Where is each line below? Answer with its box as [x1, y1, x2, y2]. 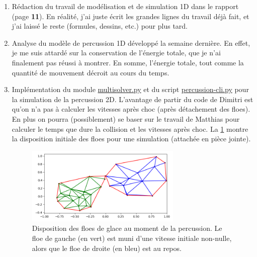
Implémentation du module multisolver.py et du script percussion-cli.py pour [12, 84, 249, 95]
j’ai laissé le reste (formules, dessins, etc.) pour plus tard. [12, 21, 188, 31]
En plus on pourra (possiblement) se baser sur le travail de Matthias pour [12, 113, 240, 124]
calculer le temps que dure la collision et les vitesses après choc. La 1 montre [12, 123, 248, 134]
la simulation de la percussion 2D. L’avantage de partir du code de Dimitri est [12, 94, 253, 104]
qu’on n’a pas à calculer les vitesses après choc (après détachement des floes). [12, 104, 250, 114]
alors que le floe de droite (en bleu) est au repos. [32, 242, 182, 253]
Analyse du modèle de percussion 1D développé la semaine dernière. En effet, [12, 37, 250, 48]
